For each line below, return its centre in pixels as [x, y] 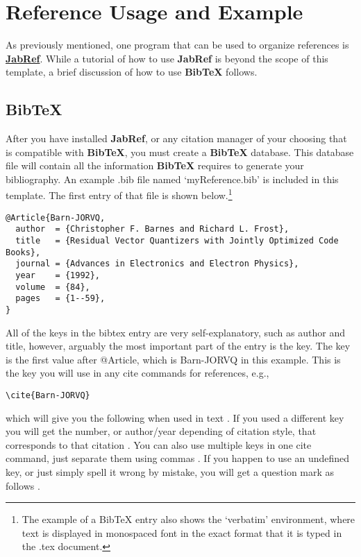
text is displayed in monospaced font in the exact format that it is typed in [182, 532]
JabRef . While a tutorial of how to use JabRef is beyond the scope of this [167, 58]
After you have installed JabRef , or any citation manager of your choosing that [176, 138]
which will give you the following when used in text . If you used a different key [175, 417]
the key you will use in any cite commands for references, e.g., [137, 373]
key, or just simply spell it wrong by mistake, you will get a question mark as [170, 472]
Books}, [23, 252]
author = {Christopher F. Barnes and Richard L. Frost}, [152, 229]
